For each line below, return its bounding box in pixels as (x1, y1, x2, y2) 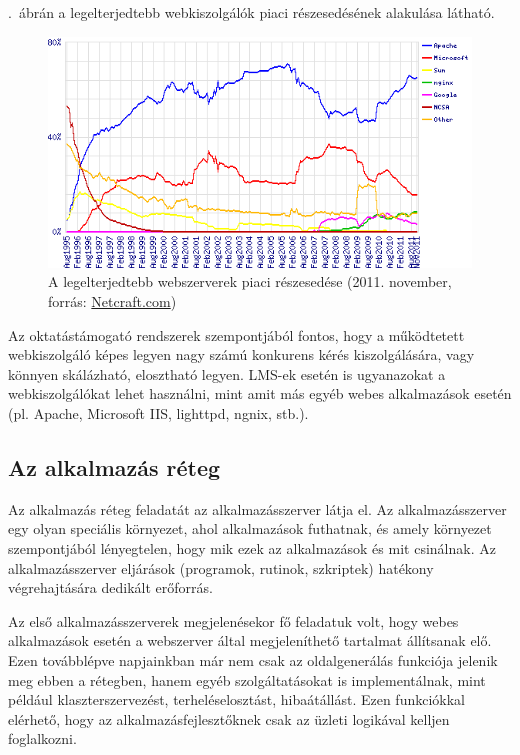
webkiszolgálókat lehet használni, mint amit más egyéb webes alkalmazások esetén (8, 383, 512, 404)
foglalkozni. (8, 728, 77, 749)
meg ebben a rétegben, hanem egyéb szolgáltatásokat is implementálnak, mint (8, 669, 486, 690)
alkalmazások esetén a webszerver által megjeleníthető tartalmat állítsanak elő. (8, 630, 492, 651)
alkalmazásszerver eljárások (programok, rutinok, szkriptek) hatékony (8, 557, 434, 578)
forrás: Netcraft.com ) (48, 291, 177, 312)
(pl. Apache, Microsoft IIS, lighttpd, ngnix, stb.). (8, 403, 309, 424)
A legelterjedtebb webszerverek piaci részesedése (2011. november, (48, 271, 452, 292)
